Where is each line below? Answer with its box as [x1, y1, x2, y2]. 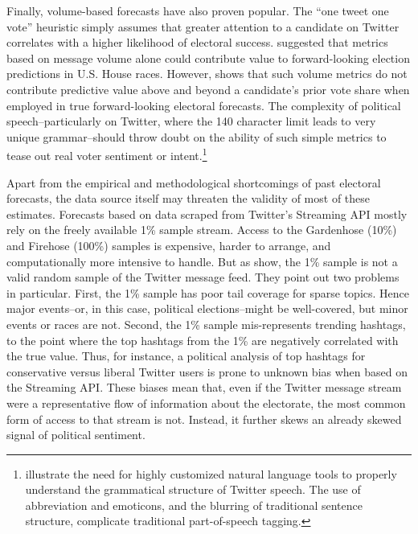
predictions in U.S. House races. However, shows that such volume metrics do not [6, 65, 408, 82]
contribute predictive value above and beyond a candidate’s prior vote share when [6, 80, 410, 97]
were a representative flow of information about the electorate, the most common [6, 394, 406, 411]
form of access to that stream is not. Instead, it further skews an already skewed [6, 410, 402, 427]
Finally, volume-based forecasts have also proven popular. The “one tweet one [6, 2, 389, 18]
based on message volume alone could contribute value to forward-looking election [6, 49, 410, 66]
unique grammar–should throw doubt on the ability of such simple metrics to [6, 128, 387, 145]
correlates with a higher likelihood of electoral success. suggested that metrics [6, 34, 388, 51]
